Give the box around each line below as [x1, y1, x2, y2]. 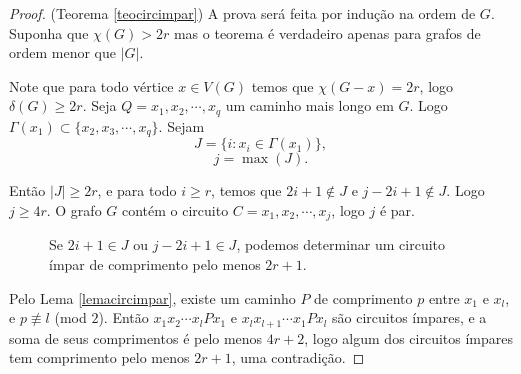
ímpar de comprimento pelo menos [49, 253, 261, 274]
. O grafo [46, 199, 102, 220]
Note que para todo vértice [9, 75, 174, 96]
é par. [379, 199, 415, 220]
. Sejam [158, 115, 205, 136]
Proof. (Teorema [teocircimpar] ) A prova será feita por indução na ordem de [9, 3, 476, 23]
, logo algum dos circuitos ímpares [304, 327, 513, 348]
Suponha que [9, 22, 89, 43]
